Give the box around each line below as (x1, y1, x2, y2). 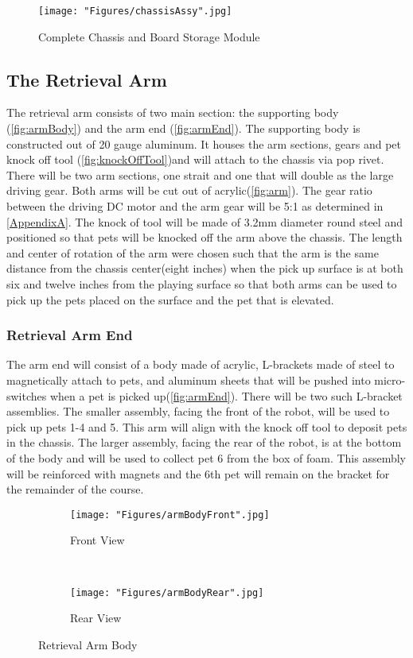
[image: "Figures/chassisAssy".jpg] (38, 6, 232, 17)
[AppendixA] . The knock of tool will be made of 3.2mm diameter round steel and (6, 213, 403, 230)
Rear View (70, 610, 122, 626)
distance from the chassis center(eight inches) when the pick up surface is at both (6, 260, 403, 277)
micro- (374, 371, 406, 388)
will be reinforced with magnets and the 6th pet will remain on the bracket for (6, 465, 390, 482)
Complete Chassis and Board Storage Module (38, 28, 260, 45)
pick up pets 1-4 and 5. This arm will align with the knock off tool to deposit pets (6, 418, 407, 435)
